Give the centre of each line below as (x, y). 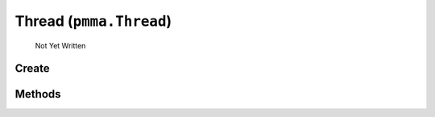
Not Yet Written (60, 45)
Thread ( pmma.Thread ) (93, 21)
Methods (38, 94)
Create (32, 69)
